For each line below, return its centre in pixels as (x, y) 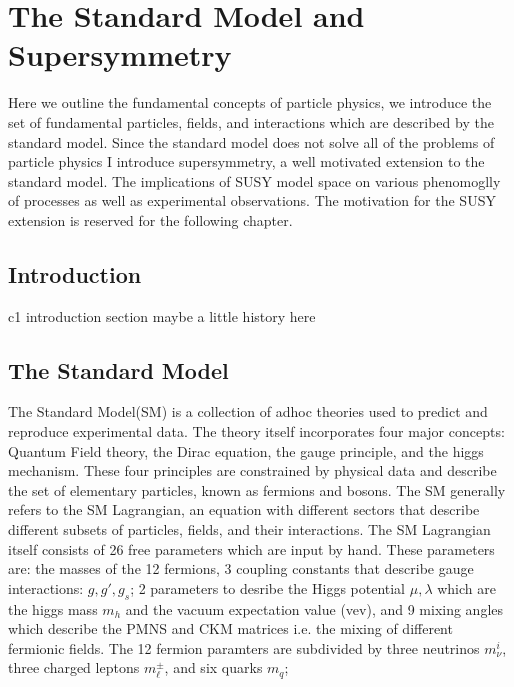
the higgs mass (53, 608)
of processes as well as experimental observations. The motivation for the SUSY (252, 200)
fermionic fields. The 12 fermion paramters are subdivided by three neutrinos (244, 647)
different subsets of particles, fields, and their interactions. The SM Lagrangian (249, 529)
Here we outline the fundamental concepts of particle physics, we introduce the (250, 102)
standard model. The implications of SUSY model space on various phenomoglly (254, 180)
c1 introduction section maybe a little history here (162, 315)
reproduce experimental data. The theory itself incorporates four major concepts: (256, 431)
